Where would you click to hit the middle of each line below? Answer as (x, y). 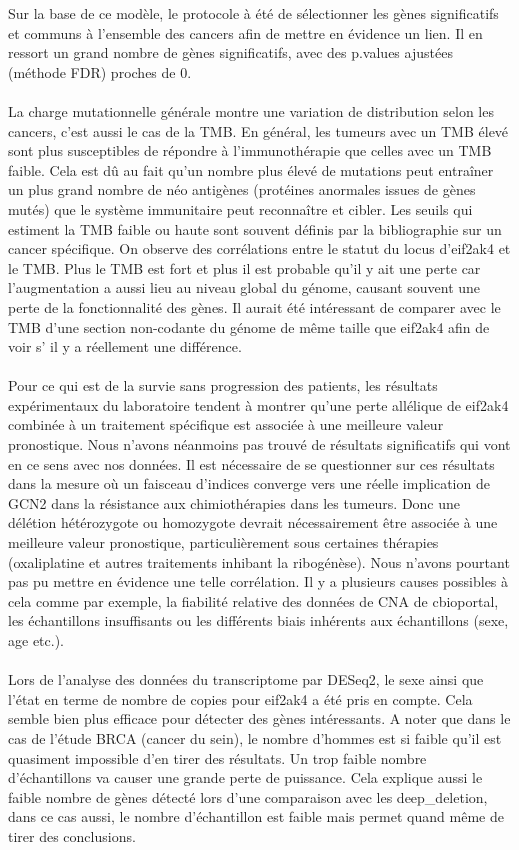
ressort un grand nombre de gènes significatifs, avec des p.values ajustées (230, 52)
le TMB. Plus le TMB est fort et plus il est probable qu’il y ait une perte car (244, 267)
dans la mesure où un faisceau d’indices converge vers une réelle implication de (249, 483)
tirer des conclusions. (72, 835)
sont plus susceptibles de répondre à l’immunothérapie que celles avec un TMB (250, 150)
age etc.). (36, 640)
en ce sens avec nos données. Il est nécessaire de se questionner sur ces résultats (251, 463)
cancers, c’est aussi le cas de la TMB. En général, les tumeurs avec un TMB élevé (258, 130)
